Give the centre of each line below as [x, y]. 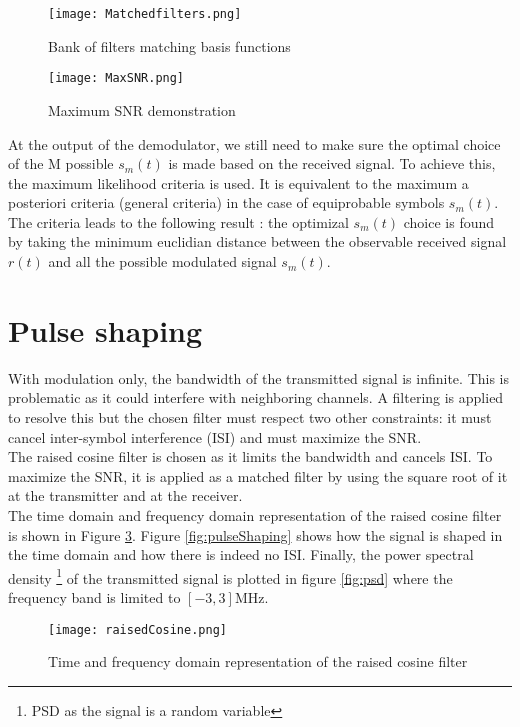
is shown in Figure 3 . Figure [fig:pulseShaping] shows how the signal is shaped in [255, 534]
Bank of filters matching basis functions [169, 45]
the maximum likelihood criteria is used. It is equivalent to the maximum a [238, 182]
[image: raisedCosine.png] [137, 629]
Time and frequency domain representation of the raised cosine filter [258, 661]
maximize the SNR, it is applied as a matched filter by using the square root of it [258, 475]
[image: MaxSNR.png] [116, 78]
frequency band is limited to [94, 596]
